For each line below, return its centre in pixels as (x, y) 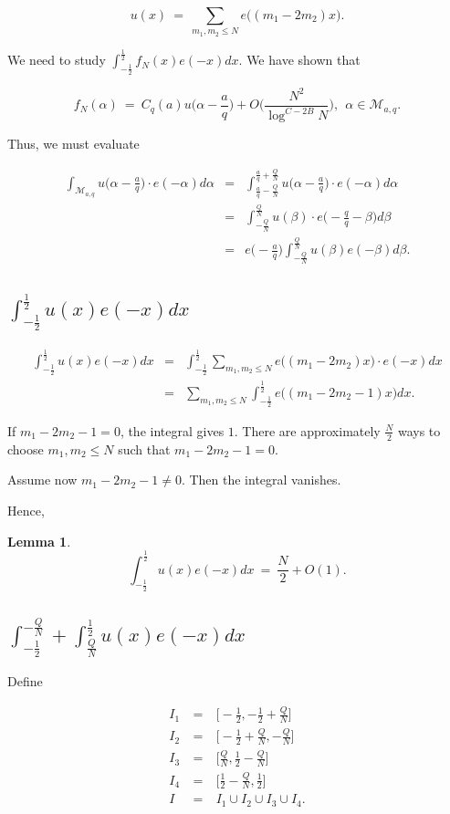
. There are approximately (307, 430)
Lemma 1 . (39, 541)
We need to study (57, 60)
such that (144, 449)
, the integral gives (172, 430)
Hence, (26, 510)
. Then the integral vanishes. (261, 480)
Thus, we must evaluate (73, 144)
